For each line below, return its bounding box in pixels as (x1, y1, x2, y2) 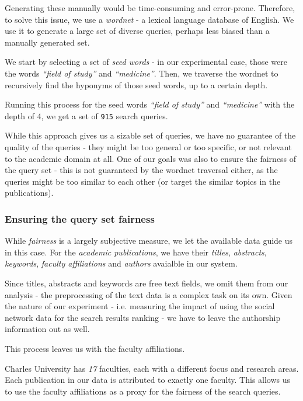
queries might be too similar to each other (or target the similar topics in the (5, 175, 281, 187)
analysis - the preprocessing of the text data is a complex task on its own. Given (5, 288, 292, 300)
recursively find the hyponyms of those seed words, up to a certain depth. (5, 78, 268, 91)
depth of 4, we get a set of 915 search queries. (5, 109, 168, 122)
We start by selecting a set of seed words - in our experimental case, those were (5, 56, 287, 68)
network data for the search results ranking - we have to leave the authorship (5, 311, 281, 323)
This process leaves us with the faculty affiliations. (5, 342, 185, 354)
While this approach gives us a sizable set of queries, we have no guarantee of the (5, 129, 296, 141)
